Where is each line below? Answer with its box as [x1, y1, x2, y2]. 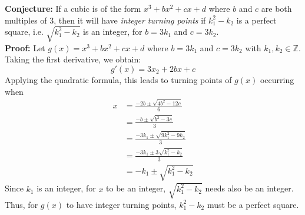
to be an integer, [106, 182, 166, 194]
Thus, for [5, 198, 38, 210]
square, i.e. [5, 25, 44, 38]
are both [261, 2, 292, 14]
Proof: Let [5, 41, 45, 54]
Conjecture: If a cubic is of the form [5, 2, 141, 14]
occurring [260, 73, 294, 85]
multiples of [5, 14, 47, 26]
